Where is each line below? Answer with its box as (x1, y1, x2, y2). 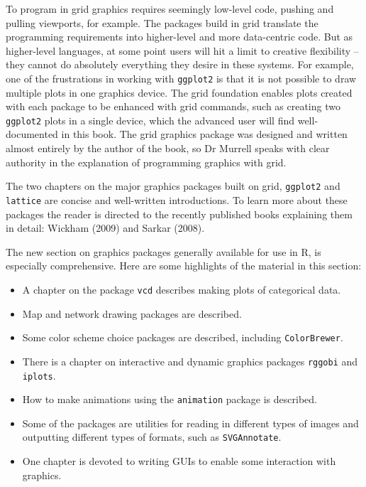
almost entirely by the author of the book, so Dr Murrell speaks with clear (6, 141, 330, 156)
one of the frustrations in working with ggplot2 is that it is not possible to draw (6, 70, 357, 85)
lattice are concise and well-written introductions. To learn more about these (6, 192, 348, 207)
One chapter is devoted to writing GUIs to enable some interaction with (22, 454, 336, 469)
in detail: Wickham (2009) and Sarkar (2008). (6, 220, 205, 235)
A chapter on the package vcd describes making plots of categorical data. (22, 282, 341, 296)
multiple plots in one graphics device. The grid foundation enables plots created (6, 85, 353, 100)
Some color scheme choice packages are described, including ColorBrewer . (22, 330, 343, 345)
